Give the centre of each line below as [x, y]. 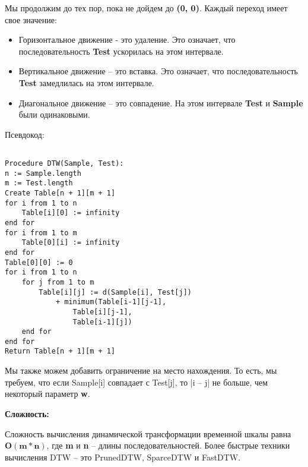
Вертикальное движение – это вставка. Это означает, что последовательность [158, 71]
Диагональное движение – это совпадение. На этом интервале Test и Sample [161, 102]
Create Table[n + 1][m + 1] [60, 193]
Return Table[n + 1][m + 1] [60, 351]
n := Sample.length [43, 173]
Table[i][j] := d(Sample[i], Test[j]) [115, 292]
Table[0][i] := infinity [71, 243]
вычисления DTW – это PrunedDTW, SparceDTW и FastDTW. [123, 457]
